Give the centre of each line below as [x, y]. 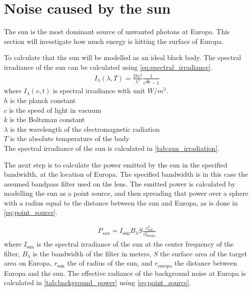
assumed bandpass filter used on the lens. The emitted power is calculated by [120, 183]
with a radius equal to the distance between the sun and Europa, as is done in [121, 202]
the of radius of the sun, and [110, 263]
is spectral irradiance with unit [99, 91]
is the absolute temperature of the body [70, 138]
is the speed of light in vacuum [55, 110]
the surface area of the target [203, 253]
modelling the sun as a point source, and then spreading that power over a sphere [126, 193]
